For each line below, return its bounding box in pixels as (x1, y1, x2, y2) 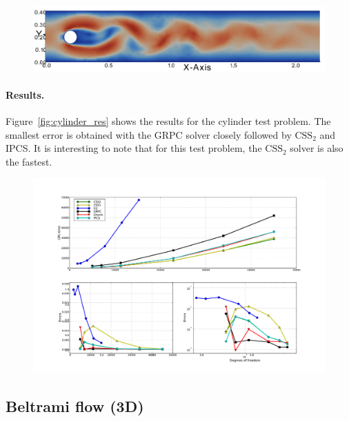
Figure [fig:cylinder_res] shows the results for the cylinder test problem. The (6, 114, 331, 128)
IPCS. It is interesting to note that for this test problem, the (6, 141, 262, 155)
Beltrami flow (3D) (6, 395, 144, 416)
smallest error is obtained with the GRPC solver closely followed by (6, 127, 292, 141)
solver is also (290, 141, 343, 155)
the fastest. (6, 154, 52, 168)
